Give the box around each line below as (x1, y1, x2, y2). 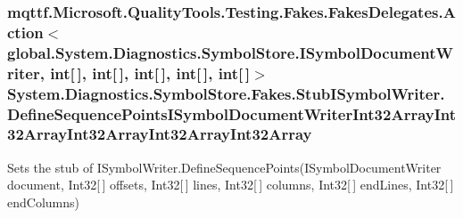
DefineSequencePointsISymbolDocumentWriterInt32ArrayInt (7, 102, 457, 125)
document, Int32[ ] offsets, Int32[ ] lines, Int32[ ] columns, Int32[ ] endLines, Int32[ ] (7, 175, 454, 194)
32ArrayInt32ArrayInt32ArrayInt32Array (7, 123, 312, 145)
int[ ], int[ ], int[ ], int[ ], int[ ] (50, 61, 251, 84)
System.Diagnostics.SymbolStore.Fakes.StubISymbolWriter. (7, 82, 445, 104)
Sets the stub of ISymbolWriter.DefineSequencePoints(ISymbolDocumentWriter (7, 157, 442, 176)
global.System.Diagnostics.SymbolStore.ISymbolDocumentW (7, 41, 454, 63)
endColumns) (7, 192, 79, 211)
